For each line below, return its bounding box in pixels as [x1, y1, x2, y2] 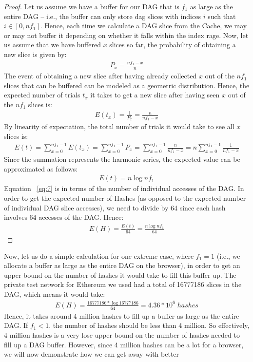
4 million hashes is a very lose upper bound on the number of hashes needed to [4, 329, 240, 340]
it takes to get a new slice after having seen [90, 90, 220, 100]
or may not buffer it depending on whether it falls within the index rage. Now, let [4, 30, 249, 40]
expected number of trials [4, 90, 80, 100]
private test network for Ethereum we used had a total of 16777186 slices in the [4, 279, 242, 289]
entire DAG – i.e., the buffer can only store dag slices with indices [4, 11, 201, 21]
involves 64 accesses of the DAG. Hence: [4, 212, 124, 222]
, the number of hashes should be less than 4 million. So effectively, [49, 320, 250, 330]
